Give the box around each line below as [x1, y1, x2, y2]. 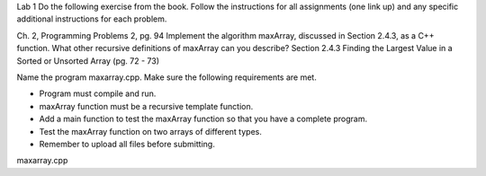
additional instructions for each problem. [16, 13, 167, 24]
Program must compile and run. [39, 88, 157, 99]
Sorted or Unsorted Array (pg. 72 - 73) [16, 55, 159, 66]
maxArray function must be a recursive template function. [39, 101, 254, 111]
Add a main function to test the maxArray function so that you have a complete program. [39, 113, 368, 125]
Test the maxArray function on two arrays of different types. [39, 126, 263, 136]
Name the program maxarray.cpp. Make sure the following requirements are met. [16, 72, 317, 83]
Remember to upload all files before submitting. [39, 138, 215, 149]
